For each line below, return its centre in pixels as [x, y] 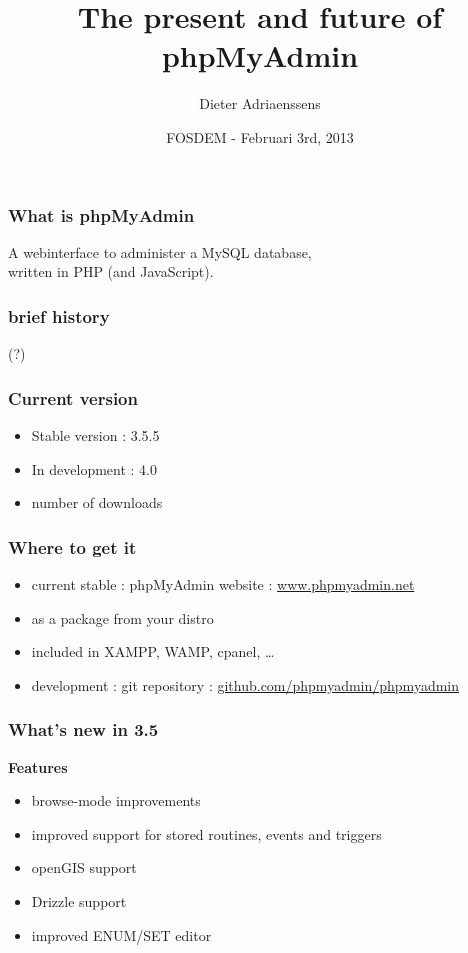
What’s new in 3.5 [83, 729]
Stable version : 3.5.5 [95, 435]
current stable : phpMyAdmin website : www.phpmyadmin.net [223, 584]
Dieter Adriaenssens [260, 103]
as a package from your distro [122, 617]
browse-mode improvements [116, 800]
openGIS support [84, 867]
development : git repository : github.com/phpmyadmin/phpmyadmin [245, 684]
